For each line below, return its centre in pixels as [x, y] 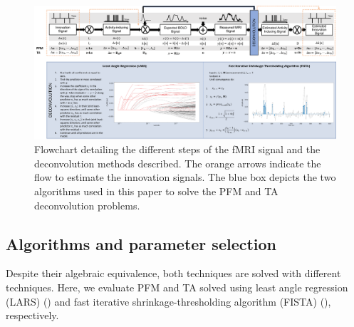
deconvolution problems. [87, 205]
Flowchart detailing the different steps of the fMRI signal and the [177, 149]
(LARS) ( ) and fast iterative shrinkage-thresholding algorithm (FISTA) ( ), [168, 301]
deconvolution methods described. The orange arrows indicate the [178, 163]
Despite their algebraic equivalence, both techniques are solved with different [173, 273]
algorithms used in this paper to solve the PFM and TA [156, 191]
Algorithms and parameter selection [141, 243]
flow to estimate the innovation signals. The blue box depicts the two [185, 177]
